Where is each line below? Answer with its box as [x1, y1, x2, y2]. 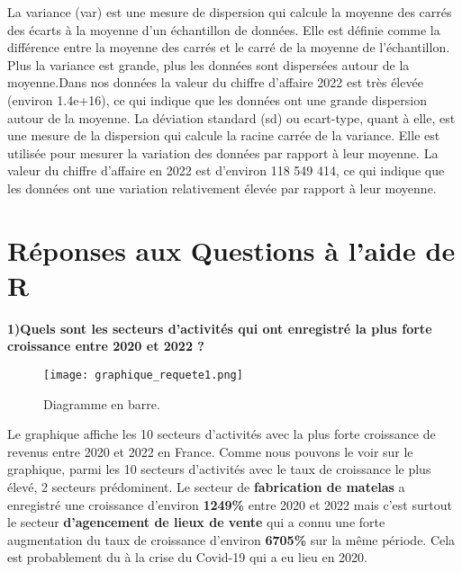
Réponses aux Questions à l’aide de [7, 231, 456, 268]
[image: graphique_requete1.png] [43, 369, 243, 382]
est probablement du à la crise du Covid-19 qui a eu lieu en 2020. [7, 548, 367, 567]
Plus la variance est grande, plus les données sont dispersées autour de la [7, 55, 410, 74]
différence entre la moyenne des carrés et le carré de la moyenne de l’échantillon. [7, 38, 450, 57]
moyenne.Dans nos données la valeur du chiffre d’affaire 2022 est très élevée [7, 73, 423, 92]
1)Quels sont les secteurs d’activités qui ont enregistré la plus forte [7, 318, 432, 337]
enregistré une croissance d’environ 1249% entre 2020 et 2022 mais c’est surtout [7, 495, 452, 514]
